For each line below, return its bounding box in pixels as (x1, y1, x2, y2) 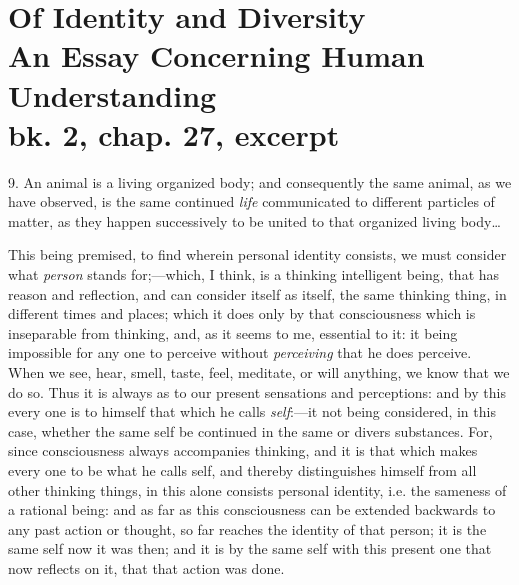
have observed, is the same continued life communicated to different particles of (8, 191, 495, 212)
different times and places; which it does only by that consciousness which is (8, 303, 476, 324)
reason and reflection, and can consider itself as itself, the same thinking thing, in (8, 283, 507, 304)
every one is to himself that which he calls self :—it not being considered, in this (8, 401, 496, 422)
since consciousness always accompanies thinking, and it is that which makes (8, 440, 478, 461)
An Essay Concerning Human (8, 35, 425, 76)
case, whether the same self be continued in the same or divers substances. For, (8, 420, 493, 441)
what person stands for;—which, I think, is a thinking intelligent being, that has (8, 264, 500, 285)
